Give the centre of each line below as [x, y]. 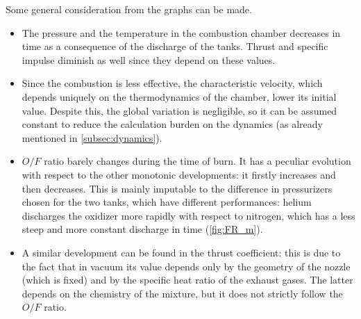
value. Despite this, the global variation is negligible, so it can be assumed [179, 110]
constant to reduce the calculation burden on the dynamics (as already [172, 124]
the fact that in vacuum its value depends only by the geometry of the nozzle [186, 266]
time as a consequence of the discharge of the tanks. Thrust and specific [175, 46]
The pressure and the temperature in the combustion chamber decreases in [181, 32]
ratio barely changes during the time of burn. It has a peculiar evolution [198, 161]
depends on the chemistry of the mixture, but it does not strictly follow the [182, 293]
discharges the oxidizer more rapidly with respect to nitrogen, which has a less [188, 215]
